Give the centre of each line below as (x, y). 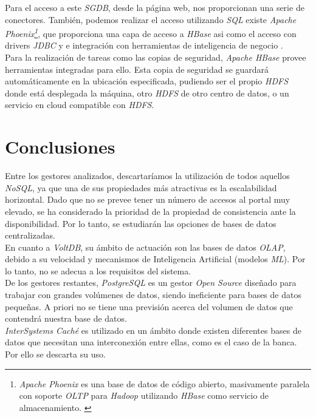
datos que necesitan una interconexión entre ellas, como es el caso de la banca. (151, 342)
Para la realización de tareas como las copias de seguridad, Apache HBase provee (156, 57)
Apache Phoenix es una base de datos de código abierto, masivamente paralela (164, 383)
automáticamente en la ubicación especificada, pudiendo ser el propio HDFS (146, 81)
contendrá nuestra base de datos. (66, 318)
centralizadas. (30, 235)
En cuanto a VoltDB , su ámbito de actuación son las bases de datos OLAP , (145, 247)
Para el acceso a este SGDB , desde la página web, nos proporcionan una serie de (155, 7)
